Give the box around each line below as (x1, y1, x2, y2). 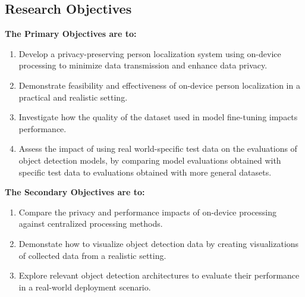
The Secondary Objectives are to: (5, 186, 145, 198)
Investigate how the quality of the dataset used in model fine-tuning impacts (18, 111, 298, 123)
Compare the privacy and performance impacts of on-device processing (18, 205, 277, 218)
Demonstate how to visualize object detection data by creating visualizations (18, 237, 299, 249)
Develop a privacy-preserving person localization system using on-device (18, 47, 281, 60)
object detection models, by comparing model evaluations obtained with (18, 154, 281, 166)
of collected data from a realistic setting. (18, 249, 166, 261)
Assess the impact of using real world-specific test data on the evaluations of (18, 142, 297, 155)
